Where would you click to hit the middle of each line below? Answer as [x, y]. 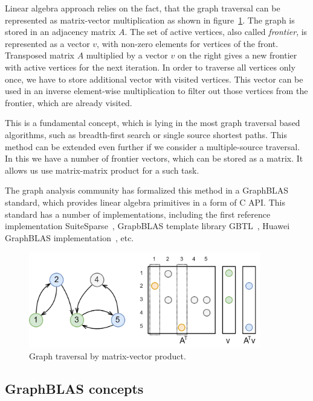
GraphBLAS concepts [74, 389]
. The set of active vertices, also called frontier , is [216, 32]
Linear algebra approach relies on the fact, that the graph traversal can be [143, 8]
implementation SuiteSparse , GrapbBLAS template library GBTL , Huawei [147, 226]
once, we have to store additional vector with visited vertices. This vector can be [154, 79]
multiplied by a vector [127, 55]
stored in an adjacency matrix [60, 32]
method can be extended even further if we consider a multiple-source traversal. [153, 146]
